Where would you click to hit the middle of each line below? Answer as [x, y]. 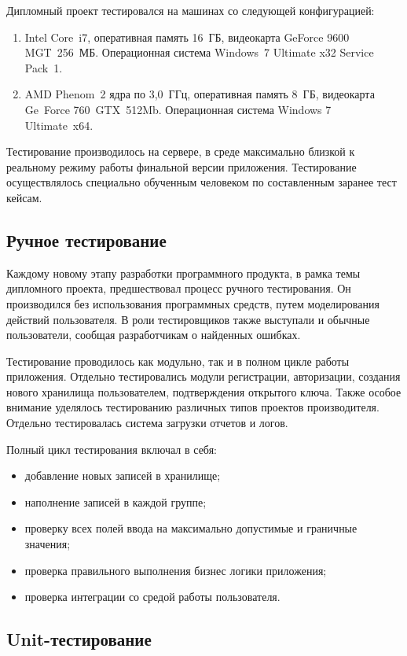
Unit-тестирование [79, 639]
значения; [48, 544]
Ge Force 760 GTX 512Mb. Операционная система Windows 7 [178, 109]
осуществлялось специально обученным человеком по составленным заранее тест [202, 182]
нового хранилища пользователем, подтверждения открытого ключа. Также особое [204, 391]
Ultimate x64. [59, 125]
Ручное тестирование [86, 240]
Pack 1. [44, 67]
